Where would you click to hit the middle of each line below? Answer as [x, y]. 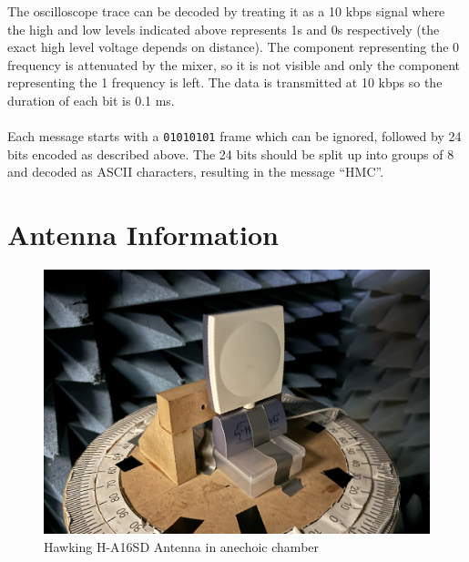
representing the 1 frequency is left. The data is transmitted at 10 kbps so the [225, 82]
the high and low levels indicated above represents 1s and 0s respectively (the [224, 29]
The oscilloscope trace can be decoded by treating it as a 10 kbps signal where [226, 11]
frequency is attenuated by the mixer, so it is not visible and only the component [234, 64]
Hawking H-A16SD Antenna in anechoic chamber [182, 546]
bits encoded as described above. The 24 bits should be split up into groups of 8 [231, 153]
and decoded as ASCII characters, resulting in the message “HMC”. [196, 172]
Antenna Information [143, 235]
